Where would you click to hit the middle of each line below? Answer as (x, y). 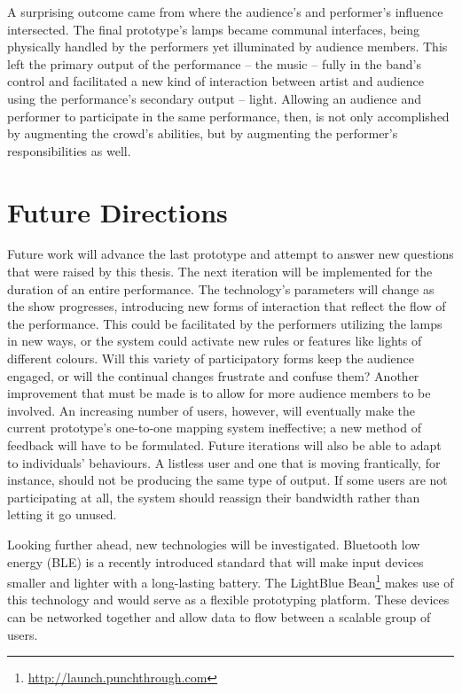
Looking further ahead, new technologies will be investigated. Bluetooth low (214, 544)
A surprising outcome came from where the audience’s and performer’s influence (225, 12)
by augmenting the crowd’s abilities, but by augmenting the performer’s (203, 133)
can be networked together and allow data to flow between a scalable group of (219, 617)
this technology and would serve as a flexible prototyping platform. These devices (228, 600)
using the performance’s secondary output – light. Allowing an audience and (215, 98)
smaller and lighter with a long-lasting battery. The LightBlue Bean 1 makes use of (231, 581)
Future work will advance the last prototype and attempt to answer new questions (231, 254)
